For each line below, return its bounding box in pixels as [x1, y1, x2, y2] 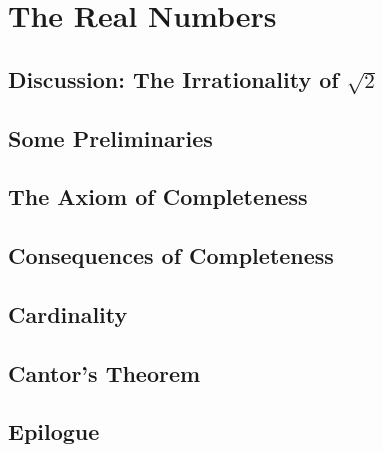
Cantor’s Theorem [8, 357, 201, 388]
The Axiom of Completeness [8, 181, 308, 212]
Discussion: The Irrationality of [8, 63, 339, 94]
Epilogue [8, 416, 100, 447]
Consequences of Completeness [8, 240, 334, 271]
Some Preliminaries [8, 122, 213, 153]
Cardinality [8, 298, 128, 329]
